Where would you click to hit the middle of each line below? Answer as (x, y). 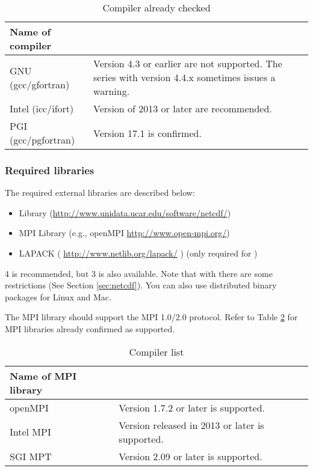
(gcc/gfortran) (40, 84)
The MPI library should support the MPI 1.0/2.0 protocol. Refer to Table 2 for (151, 317)
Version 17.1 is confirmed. (147, 133)
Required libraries (50, 170)
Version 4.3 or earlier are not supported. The (188, 63)
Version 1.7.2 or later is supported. (192, 407)
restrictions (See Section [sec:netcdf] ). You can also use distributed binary (141, 285)
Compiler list (156, 351)
